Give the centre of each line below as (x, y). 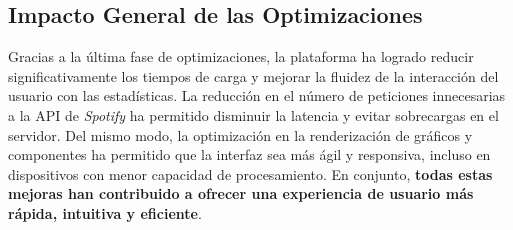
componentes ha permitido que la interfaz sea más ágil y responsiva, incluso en (249, 154)
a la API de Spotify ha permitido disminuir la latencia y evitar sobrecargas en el (253, 114)
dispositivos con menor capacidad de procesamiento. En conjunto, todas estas (250, 173)
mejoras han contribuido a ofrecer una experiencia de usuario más (241, 193)
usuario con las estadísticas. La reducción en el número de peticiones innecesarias (257, 95)
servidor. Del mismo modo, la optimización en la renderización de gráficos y (240, 134)
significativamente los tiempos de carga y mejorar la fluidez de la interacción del (253, 75)
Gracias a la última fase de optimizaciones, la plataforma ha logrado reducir (241, 56)
